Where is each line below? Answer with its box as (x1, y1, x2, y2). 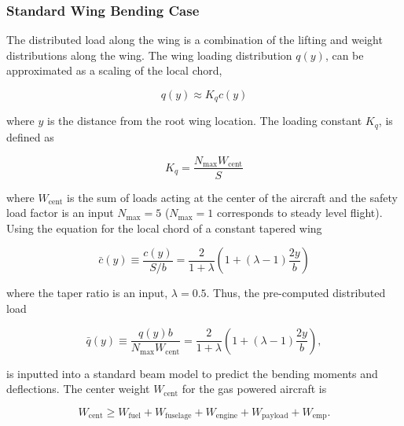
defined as (6, 128, 54, 145)
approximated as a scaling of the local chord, (6, 62, 222, 79)
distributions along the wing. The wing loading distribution (6, 46, 292, 63)
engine (215, 412, 237, 420)
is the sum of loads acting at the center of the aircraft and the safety (67, 189, 398, 205)
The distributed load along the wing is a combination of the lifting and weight (6, 31, 383, 48)
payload (262, 412, 288, 420)
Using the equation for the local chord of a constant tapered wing (6, 219, 322, 236)
